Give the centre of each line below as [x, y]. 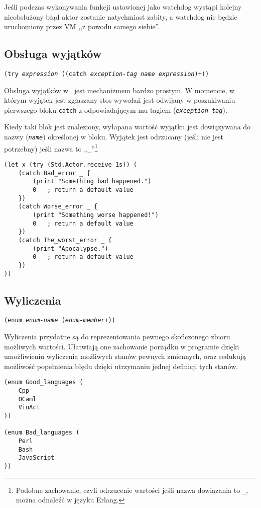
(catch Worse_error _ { [58, 207]
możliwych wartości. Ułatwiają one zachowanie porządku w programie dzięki [122, 346]
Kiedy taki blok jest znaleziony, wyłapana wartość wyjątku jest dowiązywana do [127, 127]
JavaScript [36, 458]
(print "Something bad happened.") [92, 182]
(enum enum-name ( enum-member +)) [60, 320]
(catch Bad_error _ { [54, 173]
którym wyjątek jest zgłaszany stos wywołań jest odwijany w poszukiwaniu [120, 100]
